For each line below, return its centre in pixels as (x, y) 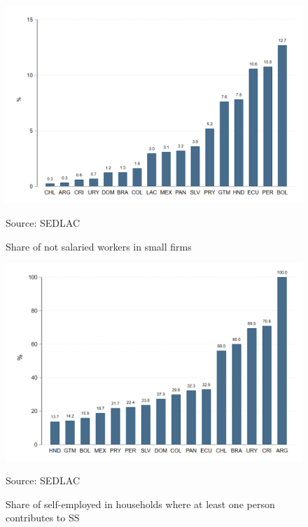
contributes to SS (43, 518)
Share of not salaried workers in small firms (99, 246)
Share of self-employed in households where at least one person (140, 504)
